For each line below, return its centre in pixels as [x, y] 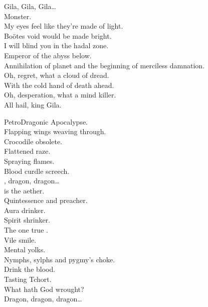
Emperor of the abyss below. [48, 55]
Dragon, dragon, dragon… [43, 299]
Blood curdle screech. [37, 171]
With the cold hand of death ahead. [59, 85]
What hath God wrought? [44, 289]
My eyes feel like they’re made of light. [64, 26]
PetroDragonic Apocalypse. [46, 121]
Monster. [18, 16]
